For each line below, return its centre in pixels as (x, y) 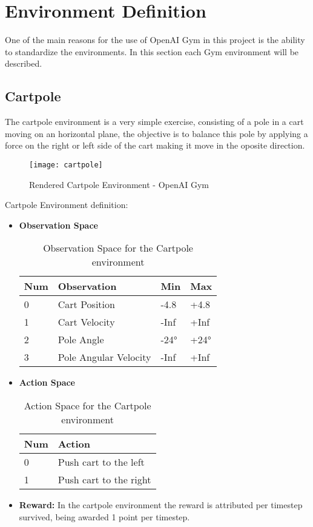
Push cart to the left (101, 462)
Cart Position (86, 304)
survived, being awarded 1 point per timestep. (104, 516)
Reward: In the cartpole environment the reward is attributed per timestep (161, 504)
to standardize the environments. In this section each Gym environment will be (152, 51)
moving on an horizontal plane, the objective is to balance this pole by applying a (156, 133)
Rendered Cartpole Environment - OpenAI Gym (119, 184)
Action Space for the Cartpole (87, 405)
